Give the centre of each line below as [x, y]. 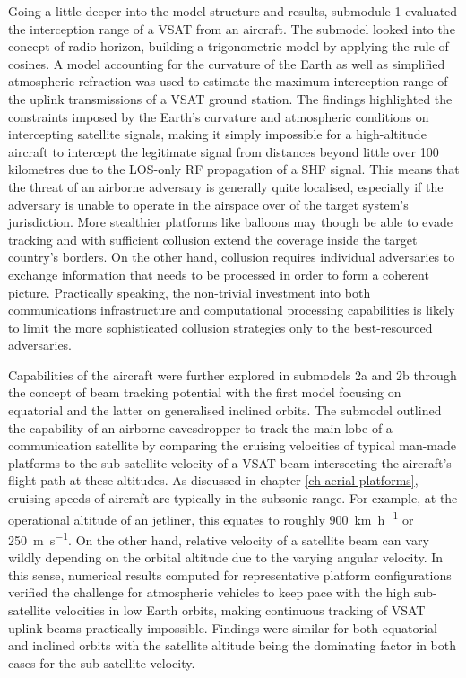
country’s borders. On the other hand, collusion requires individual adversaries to [232, 257]
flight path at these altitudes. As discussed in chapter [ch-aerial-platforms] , [213, 480]
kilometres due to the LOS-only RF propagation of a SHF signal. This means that [234, 169]
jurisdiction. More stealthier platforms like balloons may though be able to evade [230, 222]
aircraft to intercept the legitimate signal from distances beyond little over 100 [224, 151]
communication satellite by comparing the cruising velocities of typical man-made [233, 445]
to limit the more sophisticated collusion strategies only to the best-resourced [220, 327]
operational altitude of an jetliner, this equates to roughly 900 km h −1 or [211, 517]
